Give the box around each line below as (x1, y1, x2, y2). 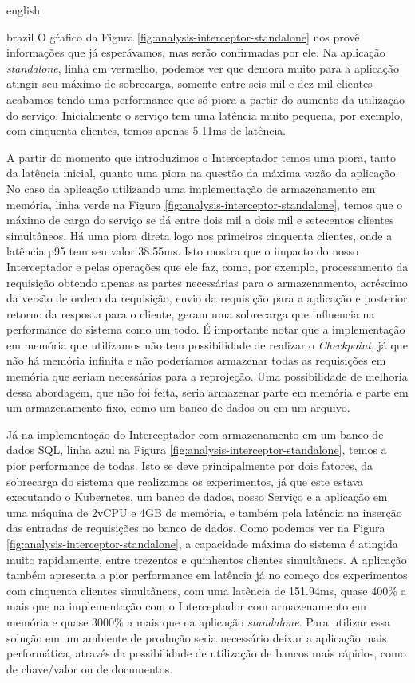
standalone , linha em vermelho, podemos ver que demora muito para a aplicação (6, 59, 399, 76)
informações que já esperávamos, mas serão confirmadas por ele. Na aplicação (6, 44, 385, 61)
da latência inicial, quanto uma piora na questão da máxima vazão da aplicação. (6, 164, 399, 181)
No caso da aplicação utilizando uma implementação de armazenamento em (6, 180, 376, 196)
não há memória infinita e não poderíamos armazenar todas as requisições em (6, 352, 386, 369)
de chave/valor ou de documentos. (6, 660, 173, 677)
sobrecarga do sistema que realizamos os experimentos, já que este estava (6, 472, 364, 489)
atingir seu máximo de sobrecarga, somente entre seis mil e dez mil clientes (6, 75, 373, 92)
